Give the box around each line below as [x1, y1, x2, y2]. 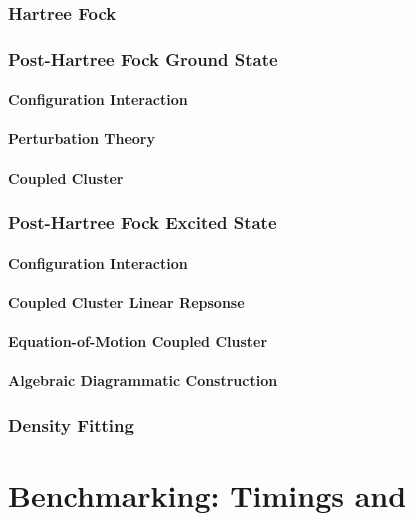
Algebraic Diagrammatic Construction [8, 370, 278, 391]
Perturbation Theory [8, 128, 155, 149]
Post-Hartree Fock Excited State [8, 210, 277, 235]
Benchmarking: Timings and [8, 474, 407, 515]
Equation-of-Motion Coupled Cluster [8, 331, 268, 352]
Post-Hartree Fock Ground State [8, 46, 278, 71]
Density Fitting [8, 412, 134, 437]
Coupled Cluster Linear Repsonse [8, 291, 245, 312]
